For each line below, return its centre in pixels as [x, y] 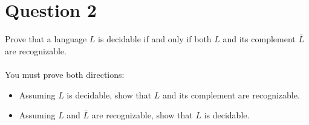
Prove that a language [46, 39]
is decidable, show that [109, 95]
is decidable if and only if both [155, 39]
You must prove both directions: [65, 74]
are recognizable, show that [142, 115]
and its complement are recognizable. [231, 95]
